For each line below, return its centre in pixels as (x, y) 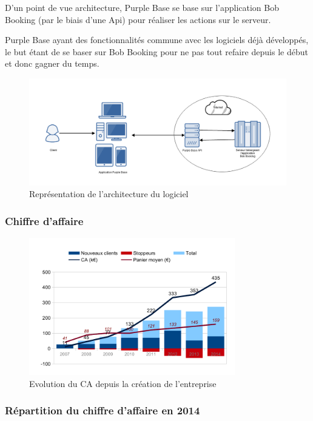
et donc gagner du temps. (52, 63)
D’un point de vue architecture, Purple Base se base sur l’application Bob (142, 7)
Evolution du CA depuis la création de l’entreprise (123, 383)
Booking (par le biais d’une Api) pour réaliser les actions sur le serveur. (138, 19)
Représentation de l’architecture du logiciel (109, 194)
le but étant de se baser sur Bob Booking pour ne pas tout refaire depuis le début (156, 51)
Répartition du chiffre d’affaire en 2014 (103, 410)
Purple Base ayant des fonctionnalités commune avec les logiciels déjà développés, (157, 40)
